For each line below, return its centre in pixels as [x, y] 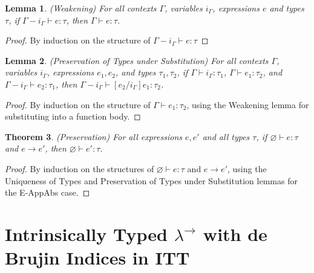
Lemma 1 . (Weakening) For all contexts [81, 8]
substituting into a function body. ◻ [73, 116]
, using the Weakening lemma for [248, 104]
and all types [226, 136]
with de [235, 233]
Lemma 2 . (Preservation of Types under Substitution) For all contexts [137, 60]
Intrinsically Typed [86, 233]
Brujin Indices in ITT [97, 258]
